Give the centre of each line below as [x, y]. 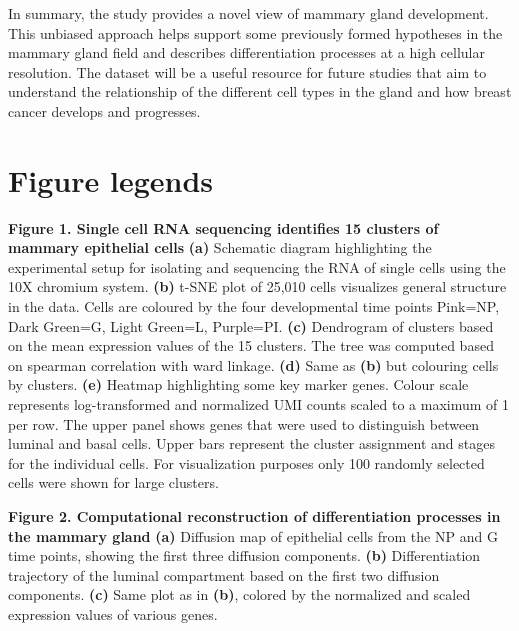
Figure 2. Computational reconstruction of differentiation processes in [254, 516]
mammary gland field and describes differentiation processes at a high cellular [246, 52]
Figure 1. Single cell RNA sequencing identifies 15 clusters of [223, 227]
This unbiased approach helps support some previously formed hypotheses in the [255, 32]
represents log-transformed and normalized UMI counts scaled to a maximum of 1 [259, 404]
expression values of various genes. [113, 613]
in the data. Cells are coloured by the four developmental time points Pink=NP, [254, 306]
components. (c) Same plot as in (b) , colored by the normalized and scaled [239, 594]
